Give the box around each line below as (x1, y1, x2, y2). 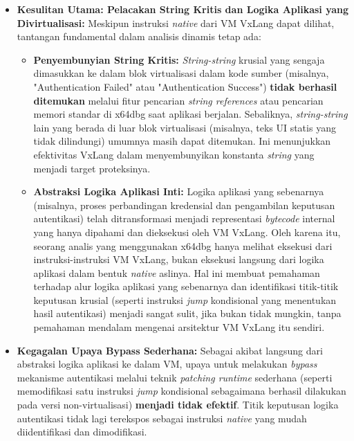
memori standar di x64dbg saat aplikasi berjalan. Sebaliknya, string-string (33, 107, 348, 121)
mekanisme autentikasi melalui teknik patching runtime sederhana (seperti (17, 370, 333, 384)
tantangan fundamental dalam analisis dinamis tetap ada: (17, 29, 261, 44)
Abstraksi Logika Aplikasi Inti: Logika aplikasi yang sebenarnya (33, 184, 324, 199)
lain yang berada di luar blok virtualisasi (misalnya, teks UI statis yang (33, 120, 336, 134)
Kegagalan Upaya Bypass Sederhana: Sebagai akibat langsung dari (17, 343, 323, 357)
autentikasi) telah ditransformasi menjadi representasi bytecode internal (33, 211, 335, 226)
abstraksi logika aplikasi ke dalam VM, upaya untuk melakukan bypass (17, 357, 317, 371)
